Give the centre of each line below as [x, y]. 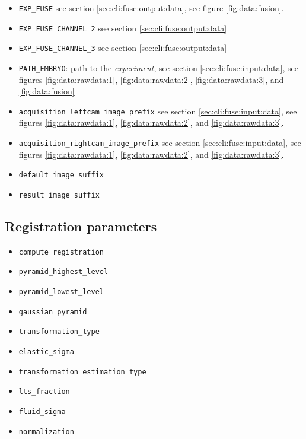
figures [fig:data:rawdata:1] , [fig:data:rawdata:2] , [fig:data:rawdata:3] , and [151, 79]
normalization [46, 432]
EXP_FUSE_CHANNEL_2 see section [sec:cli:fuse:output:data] [123, 28]
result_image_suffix [59, 195]
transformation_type [59, 332]
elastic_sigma [46, 352]
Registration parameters [81, 226]
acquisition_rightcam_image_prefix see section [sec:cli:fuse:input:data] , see [160, 143]
